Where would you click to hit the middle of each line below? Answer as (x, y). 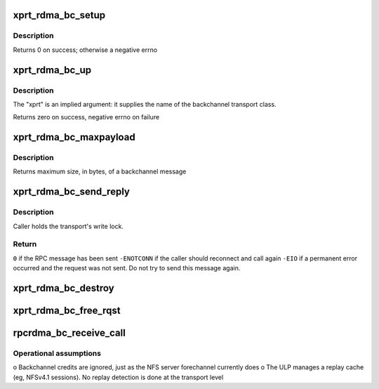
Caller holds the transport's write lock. (68, 226)
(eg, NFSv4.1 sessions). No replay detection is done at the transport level (118, 377)
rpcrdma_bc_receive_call (69, 333)
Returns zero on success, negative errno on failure (86, 117)
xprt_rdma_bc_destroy (64, 288)
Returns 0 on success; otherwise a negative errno (85, 50)
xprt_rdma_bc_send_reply (71, 192)
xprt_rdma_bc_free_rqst (67, 310)
